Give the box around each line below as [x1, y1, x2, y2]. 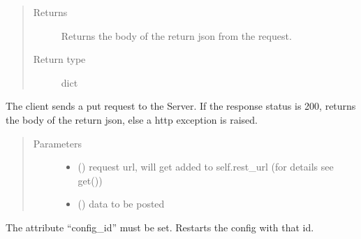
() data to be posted [78, 196, 165, 211]
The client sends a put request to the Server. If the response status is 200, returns [6, 99, 356, 113]
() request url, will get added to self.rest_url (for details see [78, 159, 334, 174]
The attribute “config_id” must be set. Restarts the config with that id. [6, 219, 314, 234]
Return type [33, 52, 86, 66]
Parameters [33, 136, 82, 150]
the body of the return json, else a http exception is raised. [6, 112, 258, 126]
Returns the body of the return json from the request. [61, 28, 292, 43]
